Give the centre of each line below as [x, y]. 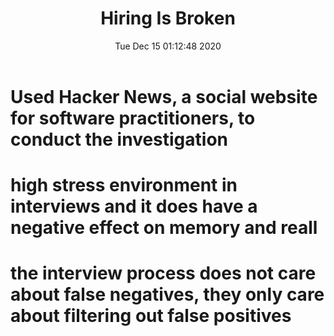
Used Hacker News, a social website [164, 96]
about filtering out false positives [151, 316]
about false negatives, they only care [167, 294]
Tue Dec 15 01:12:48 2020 [168, 46]
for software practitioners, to [133, 118]
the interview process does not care [163, 273]
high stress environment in [124, 185]
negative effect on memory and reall [164, 228]
